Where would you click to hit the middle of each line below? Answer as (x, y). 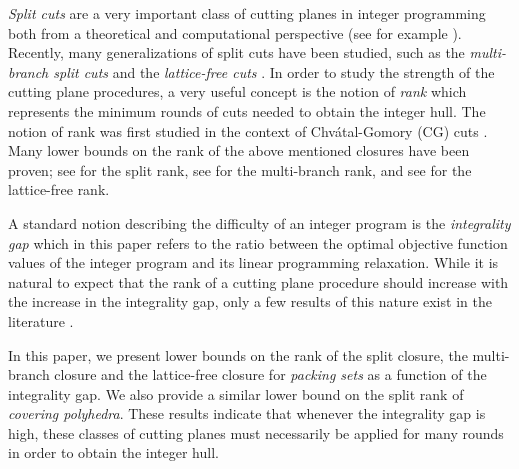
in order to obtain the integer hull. (113, 452)
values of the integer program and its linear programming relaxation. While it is (253, 262)
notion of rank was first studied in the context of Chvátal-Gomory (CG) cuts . (248, 130)
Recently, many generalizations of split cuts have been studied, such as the (236, 52)
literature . (41, 320)
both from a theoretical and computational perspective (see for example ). (235, 32)
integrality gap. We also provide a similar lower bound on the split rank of (236, 393)
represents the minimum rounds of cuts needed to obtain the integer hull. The (247, 110)
